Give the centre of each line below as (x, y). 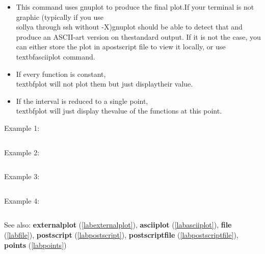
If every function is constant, (61, 74)
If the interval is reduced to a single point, (82, 101)
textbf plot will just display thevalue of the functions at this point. (119, 111)
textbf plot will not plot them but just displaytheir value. (104, 84)
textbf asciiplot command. (56, 56)
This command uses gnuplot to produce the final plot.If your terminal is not (135, 7)
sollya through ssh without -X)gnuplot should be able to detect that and (129, 27)
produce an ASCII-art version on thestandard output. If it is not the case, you (138, 36)
